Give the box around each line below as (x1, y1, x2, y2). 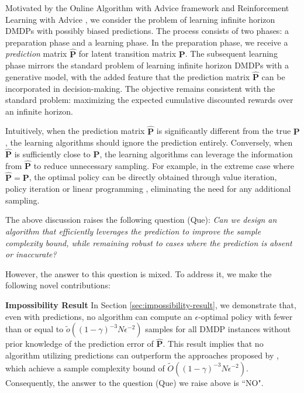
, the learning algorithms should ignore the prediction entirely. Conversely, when (5, 136, 293, 149)
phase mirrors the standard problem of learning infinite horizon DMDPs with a (5, 59, 289, 71)
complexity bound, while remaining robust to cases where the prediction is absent (5, 236, 292, 249)
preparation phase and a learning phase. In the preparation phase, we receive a (5, 36, 288, 48)
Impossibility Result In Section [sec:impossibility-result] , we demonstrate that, (5, 298, 296, 311)
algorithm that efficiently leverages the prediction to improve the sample (5, 225, 261, 237)
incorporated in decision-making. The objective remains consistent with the (5, 82, 275, 94)
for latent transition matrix (78, 47, 177, 60)
